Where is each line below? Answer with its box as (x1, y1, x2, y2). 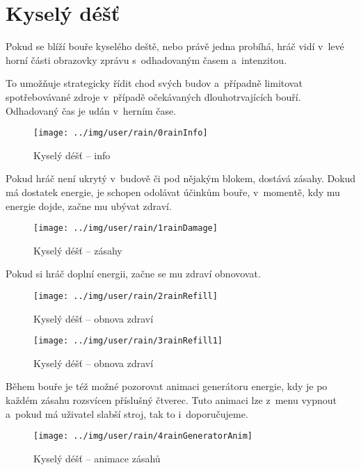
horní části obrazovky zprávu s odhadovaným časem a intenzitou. (6, 52, 287, 67)
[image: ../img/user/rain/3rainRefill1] (33, 336, 223, 346)
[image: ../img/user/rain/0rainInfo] (33, 128, 208, 138)
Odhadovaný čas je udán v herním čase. (6, 103, 177, 117)
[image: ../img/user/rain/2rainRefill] (33, 291, 218, 301)
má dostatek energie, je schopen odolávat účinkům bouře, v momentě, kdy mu (6, 184, 340, 199)
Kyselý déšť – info (33, 147, 111, 162)
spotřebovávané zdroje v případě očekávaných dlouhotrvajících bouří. (6, 89, 301, 104)
